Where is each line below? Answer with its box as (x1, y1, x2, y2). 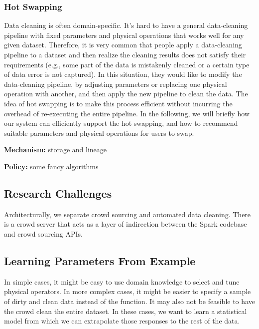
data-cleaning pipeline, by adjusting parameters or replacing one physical (4, 78, 227, 89)
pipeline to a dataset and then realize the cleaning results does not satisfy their (4, 49, 246, 59)
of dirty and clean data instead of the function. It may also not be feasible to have (4, 296, 255, 306)
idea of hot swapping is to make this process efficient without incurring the (4, 98, 233, 108)
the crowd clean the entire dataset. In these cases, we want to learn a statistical (4, 306, 247, 316)
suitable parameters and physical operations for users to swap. (4, 127, 194, 138)
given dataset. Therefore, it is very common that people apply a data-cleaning (4, 39, 242, 50)
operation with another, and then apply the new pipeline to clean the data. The (4, 88, 248, 99)
